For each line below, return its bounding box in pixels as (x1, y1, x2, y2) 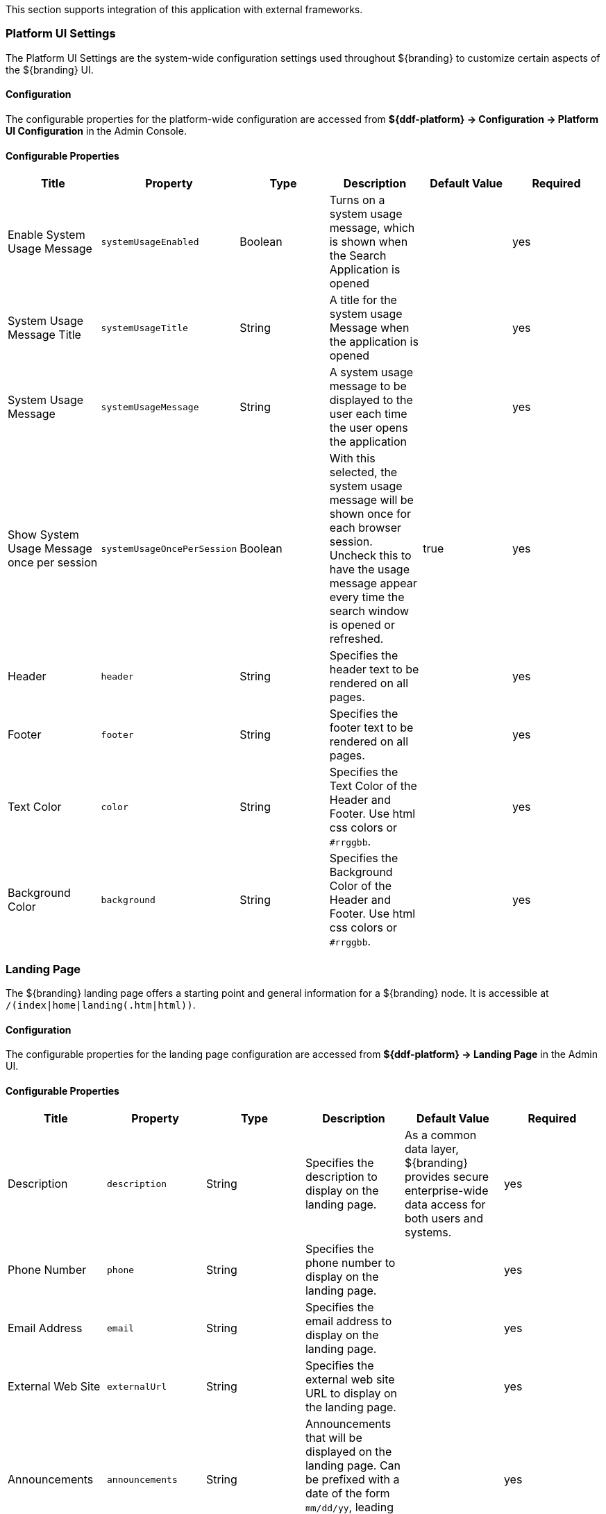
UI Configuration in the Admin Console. (6, 124, 187, 137)
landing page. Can (305, 1458, 401, 1473)
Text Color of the (329, 779, 417, 793)
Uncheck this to (329, 548, 412, 563)
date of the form (305, 1486, 390, 1501)
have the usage (329, 562, 410, 577)
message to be (329, 379, 407, 394)
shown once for (329, 507, 412, 521)
